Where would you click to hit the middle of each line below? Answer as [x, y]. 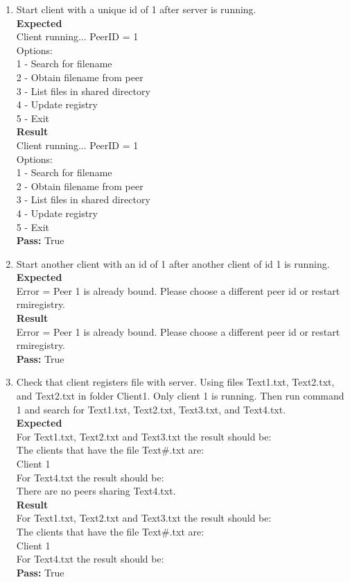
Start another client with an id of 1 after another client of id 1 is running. [173, 263]
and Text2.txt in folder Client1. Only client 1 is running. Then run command [180, 396]
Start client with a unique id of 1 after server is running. [136, 9]
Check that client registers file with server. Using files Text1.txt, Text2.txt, [175, 382]
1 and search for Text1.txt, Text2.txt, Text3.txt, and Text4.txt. [151, 409]
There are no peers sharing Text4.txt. [96, 491]
